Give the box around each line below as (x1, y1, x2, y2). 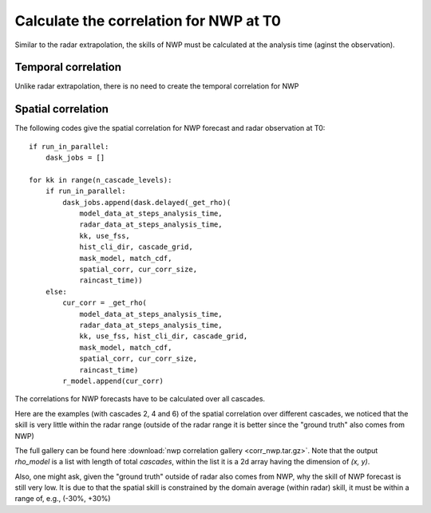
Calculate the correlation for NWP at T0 (14, 12, 281, 30)
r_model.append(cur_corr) (62, 376, 164, 385)
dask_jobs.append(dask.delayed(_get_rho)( (62, 198, 231, 207)
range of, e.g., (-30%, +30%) (14, 494, 111, 503)
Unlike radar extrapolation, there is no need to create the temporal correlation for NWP (14, 81, 299, 91)
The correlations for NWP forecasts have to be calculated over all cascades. (14, 394, 266, 404)
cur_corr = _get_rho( (62, 298, 148, 307)
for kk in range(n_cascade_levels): (29, 176, 172, 184)
